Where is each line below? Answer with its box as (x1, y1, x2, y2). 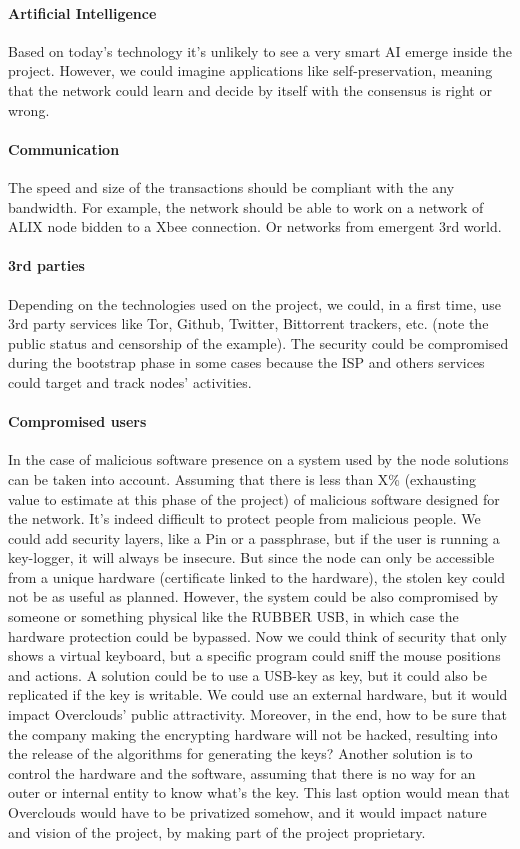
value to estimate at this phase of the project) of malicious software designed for (8, 488, 500, 509)
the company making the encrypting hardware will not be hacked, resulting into (8, 723, 498, 744)
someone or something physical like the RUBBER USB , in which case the (8, 606, 459, 627)
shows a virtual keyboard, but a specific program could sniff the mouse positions (8, 645, 501, 666)
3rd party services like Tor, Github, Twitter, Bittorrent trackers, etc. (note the (8, 313, 489, 334)
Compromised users (8, 411, 147, 432)
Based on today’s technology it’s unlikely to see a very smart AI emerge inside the (8, 40, 512, 61)
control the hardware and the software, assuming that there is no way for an (8, 762, 476, 783)
